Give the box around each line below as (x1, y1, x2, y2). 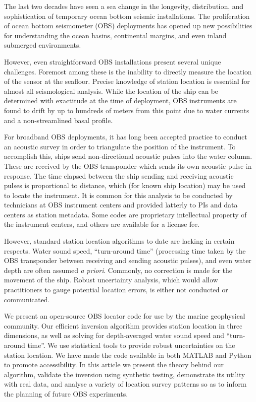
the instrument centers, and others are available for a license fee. (4, 219, 200, 229)
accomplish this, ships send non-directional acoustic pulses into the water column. (4, 151, 252, 161)
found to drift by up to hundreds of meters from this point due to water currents (4, 105, 249, 115)
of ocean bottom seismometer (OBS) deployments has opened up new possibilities (4, 20, 253, 31)
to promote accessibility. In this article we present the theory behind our (4, 359, 224, 370)
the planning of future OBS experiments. (4, 388, 128, 399)
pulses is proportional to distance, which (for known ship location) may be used (4, 180, 246, 191)
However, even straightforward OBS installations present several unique (4, 56, 221, 67)
